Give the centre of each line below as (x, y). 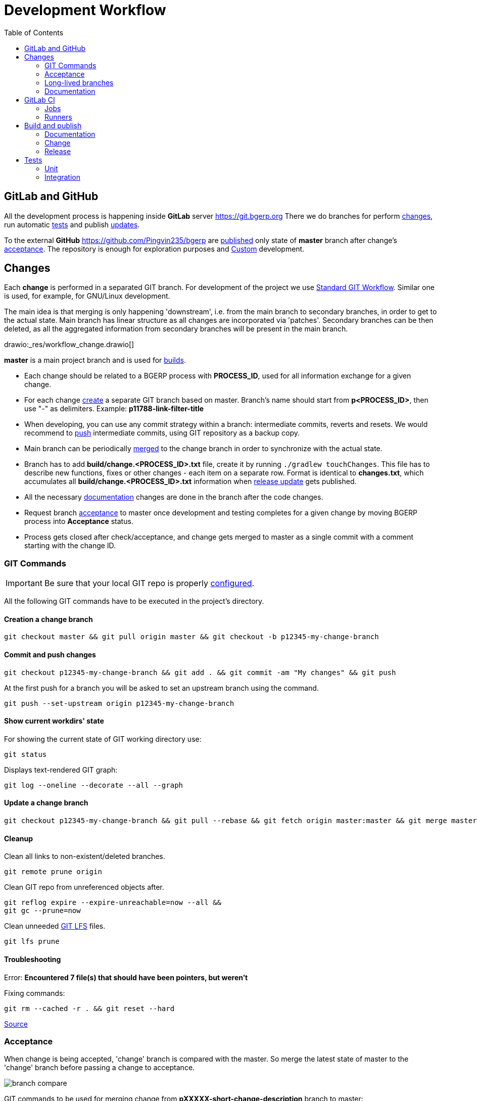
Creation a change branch (49, 619)
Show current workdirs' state (54, 721)
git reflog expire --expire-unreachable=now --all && (113, 903)
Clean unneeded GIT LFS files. (55, 926)
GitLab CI (40, 100)
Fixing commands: (35, 993)
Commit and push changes (50, 655)
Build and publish (53, 125)
